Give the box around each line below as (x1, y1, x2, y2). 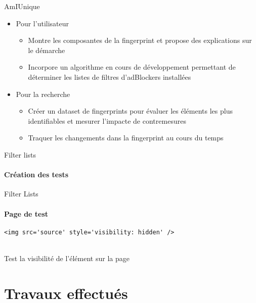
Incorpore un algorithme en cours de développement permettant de (28, 62, 236, 72)
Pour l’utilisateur (16, 18, 69, 28)
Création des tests (4, 169, 69, 180)
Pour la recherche (16, 88, 70, 99)
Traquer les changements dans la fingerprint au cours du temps (28, 132, 224, 143)
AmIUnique (4, 1, 40, 11)
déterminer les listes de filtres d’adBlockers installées (28, 71, 191, 82)
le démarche (28, 44, 65, 55)
